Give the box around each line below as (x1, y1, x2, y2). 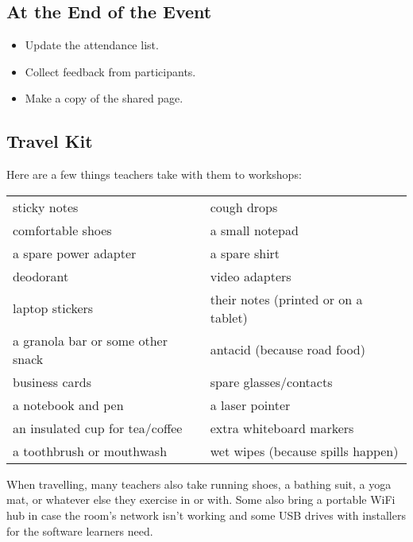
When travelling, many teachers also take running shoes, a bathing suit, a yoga (6, 475, 392, 492)
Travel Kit (6, 129, 93, 153)
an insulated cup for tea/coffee (13, 418, 183, 437)
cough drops (210, 197, 278, 216)
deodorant (13, 266, 69, 285)
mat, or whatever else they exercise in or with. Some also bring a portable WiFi (6, 491, 396, 508)
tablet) (210, 308, 248, 327)
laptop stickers (13, 299, 94, 318)
